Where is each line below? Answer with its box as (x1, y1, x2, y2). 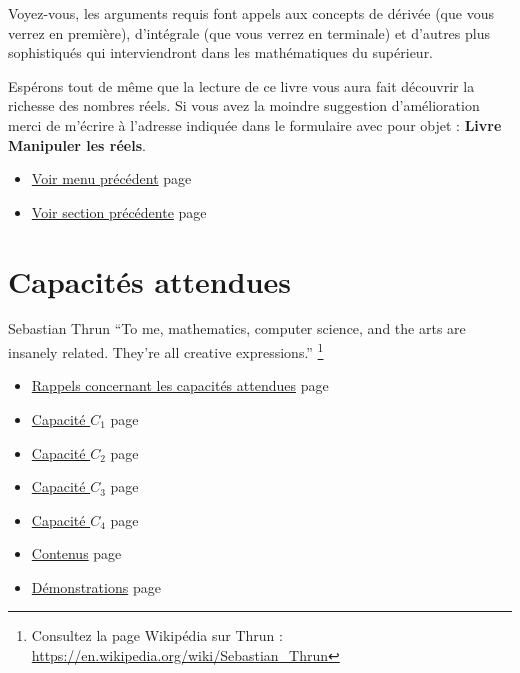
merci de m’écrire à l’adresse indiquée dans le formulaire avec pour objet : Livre (8, 114, 502, 135)
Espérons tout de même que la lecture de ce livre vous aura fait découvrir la (8, 75, 475, 96)
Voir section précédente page (31, 201, 207, 222)
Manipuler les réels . (8, 134, 146, 155)
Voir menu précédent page (31, 168, 192, 189)
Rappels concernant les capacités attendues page (31, 375, 329, 396)
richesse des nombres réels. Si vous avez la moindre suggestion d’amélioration (8, 95, 480, 116)
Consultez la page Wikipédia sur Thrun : (31, 625, 283, 646)
